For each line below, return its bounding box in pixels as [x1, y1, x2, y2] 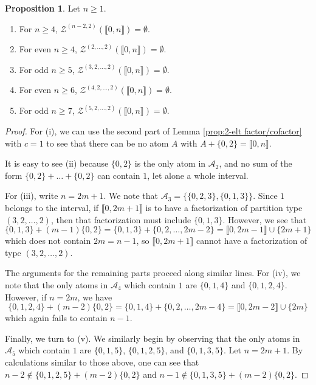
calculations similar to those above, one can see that [5, 355, 199, 368]
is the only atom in [134, 157, 206, 170]
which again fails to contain [5, 311, 108, 324]
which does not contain [5, 234, 91, 247]
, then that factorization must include [50, 213, 191, 226]
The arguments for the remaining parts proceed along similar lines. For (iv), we [5, 266, 301, 279]
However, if [5, 290, 47, 303]
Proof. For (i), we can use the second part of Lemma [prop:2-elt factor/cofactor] [5, 125, 302, 137]
